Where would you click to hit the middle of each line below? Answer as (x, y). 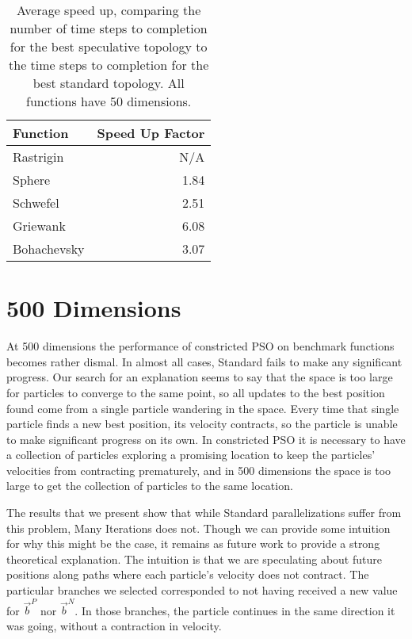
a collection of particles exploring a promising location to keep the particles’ (191, 455)
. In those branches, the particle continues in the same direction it (235, 610)
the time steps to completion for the (109, 65)
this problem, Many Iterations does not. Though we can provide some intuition (198, 528)
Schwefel (36, 203)
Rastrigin (38, 157)
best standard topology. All (109, 83)
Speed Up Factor (151, 133)
